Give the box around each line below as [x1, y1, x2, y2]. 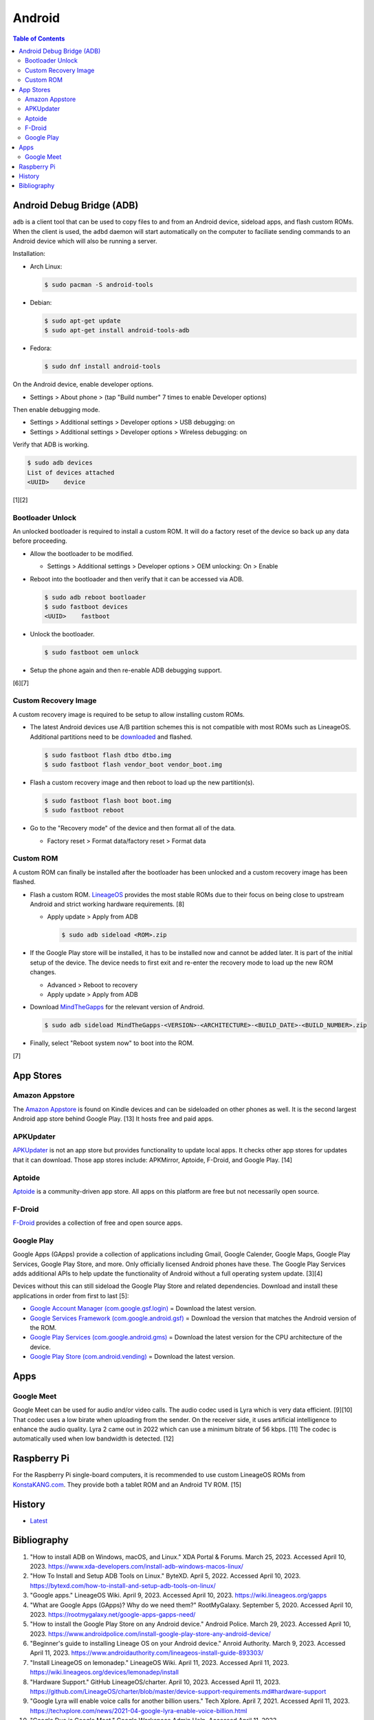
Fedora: [30, 344, 52, 352]
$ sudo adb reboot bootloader [44, 593, 146, 601]
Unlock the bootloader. [30, 630, 95, 638]
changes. [30, 968, 56, 976]
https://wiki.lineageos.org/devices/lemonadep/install [30, 1668, 179, 1677]
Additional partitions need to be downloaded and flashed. [30, 733, 192, 741]
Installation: [12, 250, 46, 258]
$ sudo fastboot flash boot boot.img [44, 797, 172, 804]
